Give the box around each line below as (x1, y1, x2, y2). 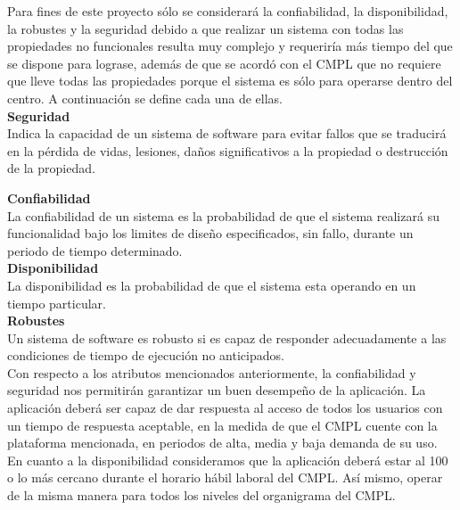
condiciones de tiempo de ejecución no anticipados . (7, 346, 284, 365)
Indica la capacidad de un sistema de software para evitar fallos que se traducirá (7, 124, 447, 143)
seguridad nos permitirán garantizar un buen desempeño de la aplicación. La (7, 381, 426, 399)
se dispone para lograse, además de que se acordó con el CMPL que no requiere (7, 53, 441, 72)
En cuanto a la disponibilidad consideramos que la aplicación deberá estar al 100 (7, 450, 448, 469)
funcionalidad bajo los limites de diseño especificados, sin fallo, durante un (7, 224, 414, 243)
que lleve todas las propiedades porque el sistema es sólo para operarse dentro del (7, 71, 453, 90)
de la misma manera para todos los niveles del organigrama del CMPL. (7, 486, 396, 505)
